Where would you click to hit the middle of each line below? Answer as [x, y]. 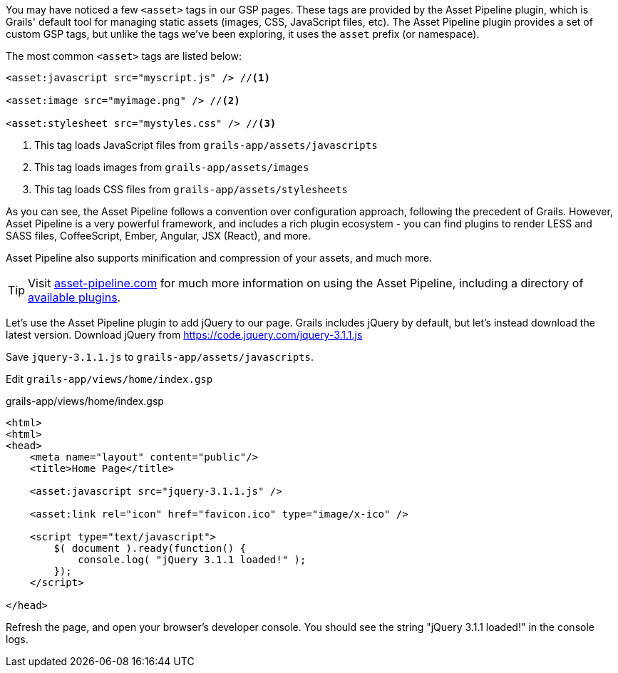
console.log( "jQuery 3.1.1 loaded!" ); [192, 560]
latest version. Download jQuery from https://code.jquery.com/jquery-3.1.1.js [184, 335]
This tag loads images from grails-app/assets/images [172, 167]
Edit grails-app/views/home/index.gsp [109, 379]
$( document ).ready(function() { [150, 548]
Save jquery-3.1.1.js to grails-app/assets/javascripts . [160, 357]
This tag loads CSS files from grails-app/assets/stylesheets [191, 189]
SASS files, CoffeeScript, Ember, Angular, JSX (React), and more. [159, 236]
